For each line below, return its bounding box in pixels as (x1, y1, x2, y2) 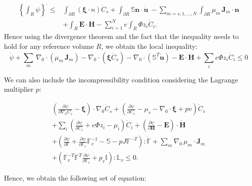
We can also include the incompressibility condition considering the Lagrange (4, 74, 238, 84)
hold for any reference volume (4, 40, 94, 51)
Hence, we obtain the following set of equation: (4, 173, 147, 183)
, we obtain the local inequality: (101, 40, 198, 51)
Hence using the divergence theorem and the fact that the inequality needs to (4, 31, 239, 41)
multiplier (4, 84, 34, 94)
